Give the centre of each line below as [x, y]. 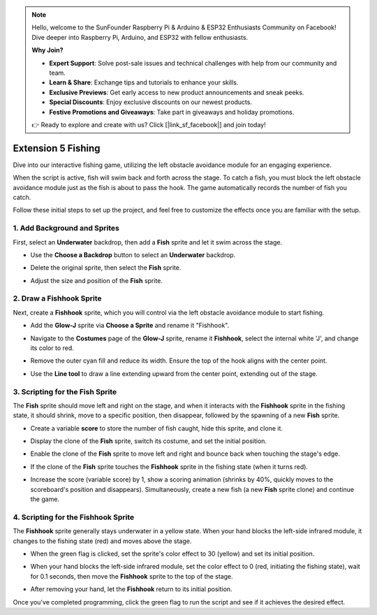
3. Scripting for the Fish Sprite [65, 391]
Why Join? [47, 50]
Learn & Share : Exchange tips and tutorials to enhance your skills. [144, 82]
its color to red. [52, 348]
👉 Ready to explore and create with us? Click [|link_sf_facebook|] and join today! [149, 124]
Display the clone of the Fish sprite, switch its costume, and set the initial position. [149, 441]
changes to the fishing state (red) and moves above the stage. [102, 541]
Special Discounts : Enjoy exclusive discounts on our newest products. [151, 102]
